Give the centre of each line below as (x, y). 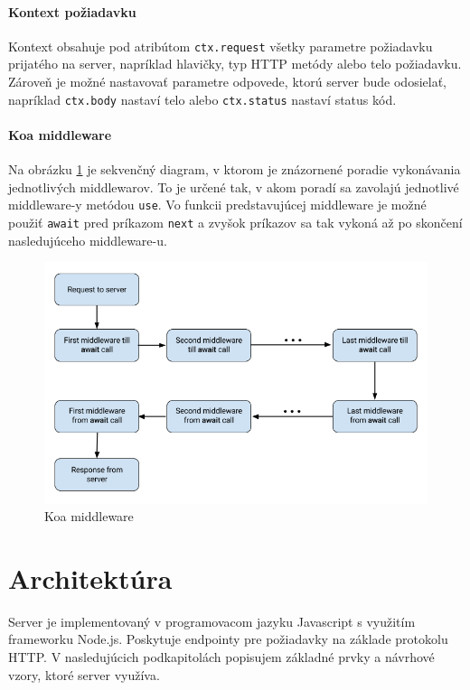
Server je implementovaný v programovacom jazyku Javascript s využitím (212, 621)
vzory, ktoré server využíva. (84, 674)
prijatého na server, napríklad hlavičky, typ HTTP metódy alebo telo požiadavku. (235, 64)
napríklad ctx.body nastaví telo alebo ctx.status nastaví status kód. (202, 99)
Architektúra (90, 578)
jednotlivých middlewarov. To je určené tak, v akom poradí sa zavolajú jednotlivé (234, 186)
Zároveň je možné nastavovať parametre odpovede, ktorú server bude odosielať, (227, 82)
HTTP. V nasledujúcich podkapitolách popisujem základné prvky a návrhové (221, 657)
